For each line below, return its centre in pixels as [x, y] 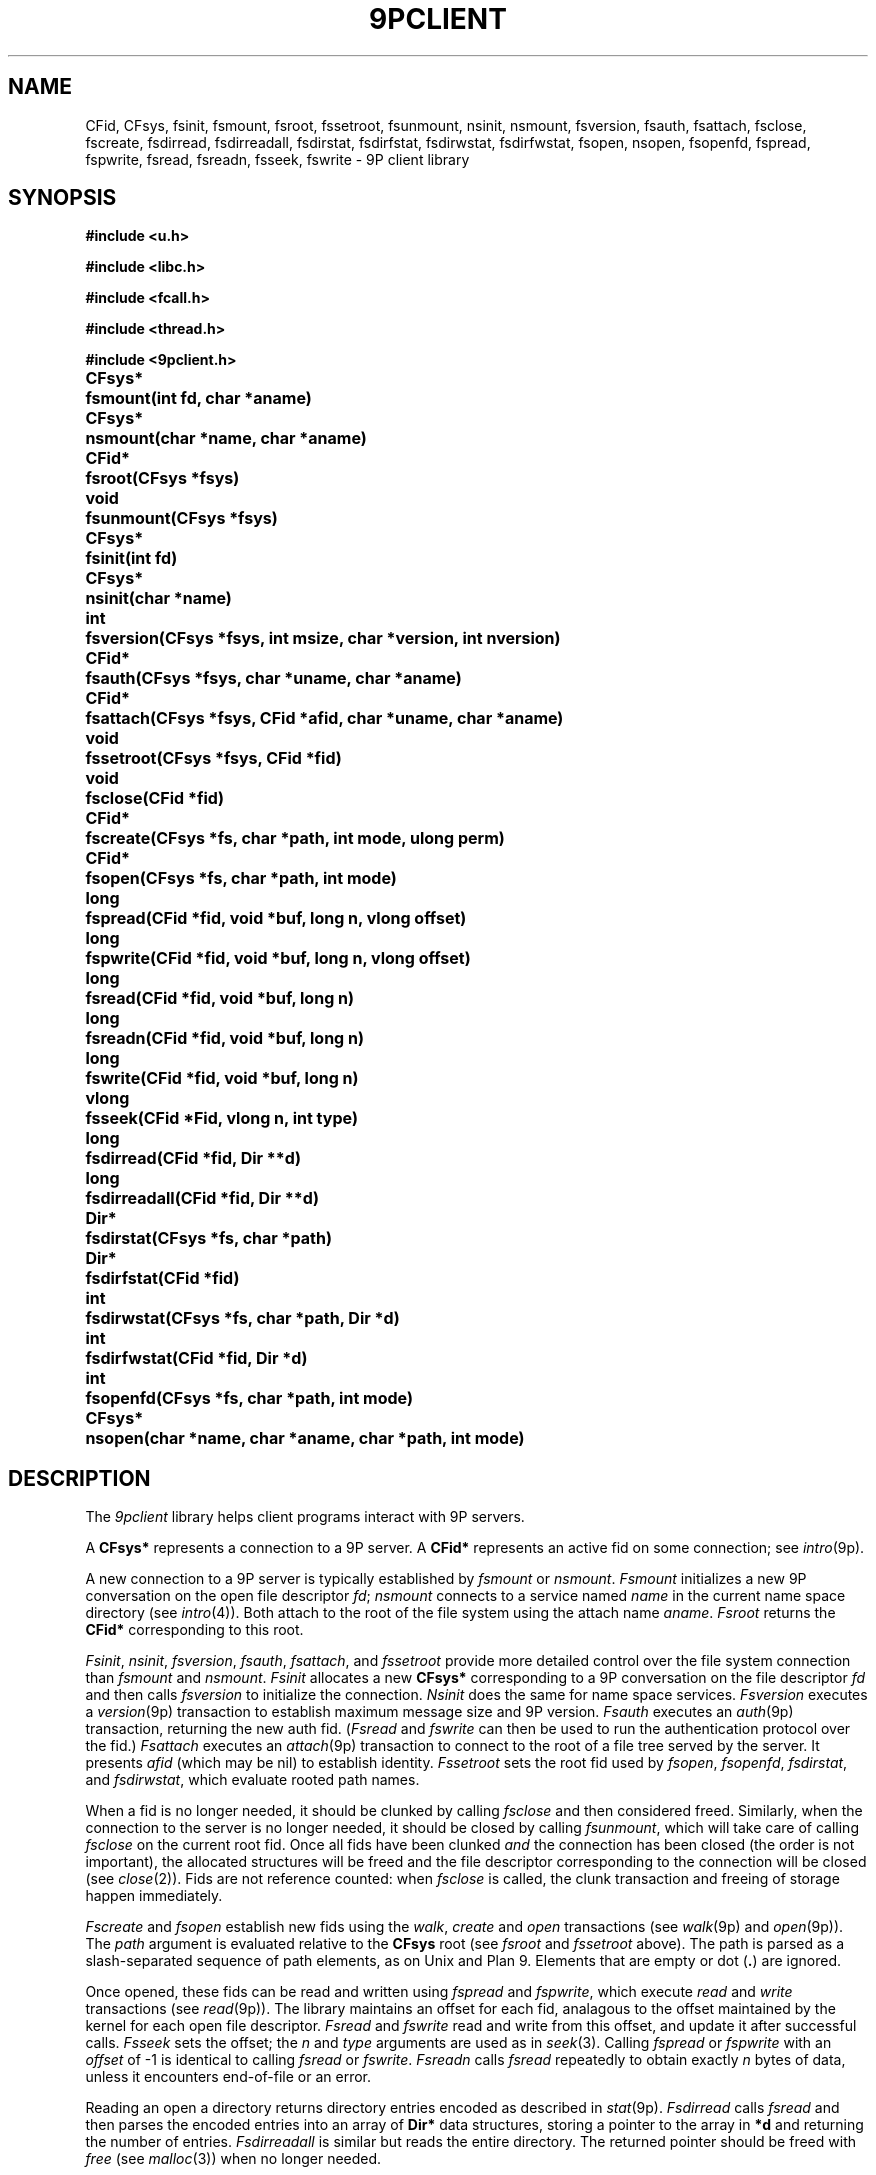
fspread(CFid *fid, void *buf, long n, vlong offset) [276, 918]
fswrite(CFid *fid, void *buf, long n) [222, 1078]
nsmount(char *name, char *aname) [226, 438]
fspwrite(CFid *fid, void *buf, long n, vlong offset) [278, 958]
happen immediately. [154, 1896]
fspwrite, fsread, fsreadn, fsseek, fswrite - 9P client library [277, 159]
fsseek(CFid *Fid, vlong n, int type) [221, 1118]
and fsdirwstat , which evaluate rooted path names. [252, 1780]
